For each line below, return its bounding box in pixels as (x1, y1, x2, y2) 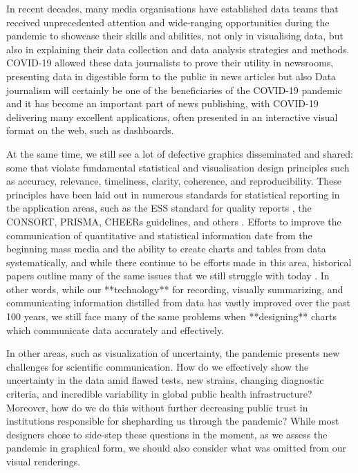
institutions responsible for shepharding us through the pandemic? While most (6, 414, 339, 428)
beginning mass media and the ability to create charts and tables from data (6, 241, 326, 256)
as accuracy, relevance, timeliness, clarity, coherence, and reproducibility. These (6, 174, 342, 188)
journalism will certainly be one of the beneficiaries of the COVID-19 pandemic (6, 82, 342, 97)
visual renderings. (6, 454, 81, 468)
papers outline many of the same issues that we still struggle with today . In (6, 268, 330, 283)
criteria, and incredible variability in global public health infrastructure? (6, 387, 312, 401)
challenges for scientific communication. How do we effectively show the (6, 359, 309, 373)
